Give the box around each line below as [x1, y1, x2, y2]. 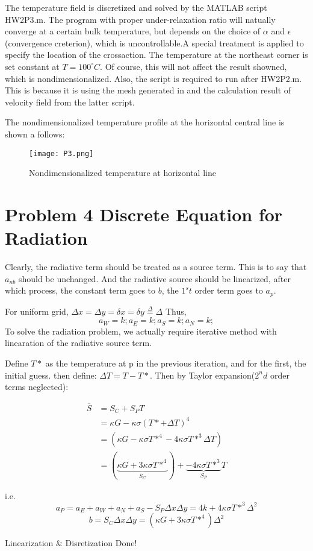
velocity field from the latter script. [5, 95, 135, 108]
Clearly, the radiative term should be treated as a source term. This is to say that [5, 260, 307, 273]
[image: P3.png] [29, 149, 94, 158]
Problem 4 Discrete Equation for [5, 201, 283, 226]
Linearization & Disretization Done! [5, 537, 137, 549]
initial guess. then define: [5, 368, 97, 381]
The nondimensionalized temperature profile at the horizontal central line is [5, 116, 285, 128]
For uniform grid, [5, 304, 69, 317]
